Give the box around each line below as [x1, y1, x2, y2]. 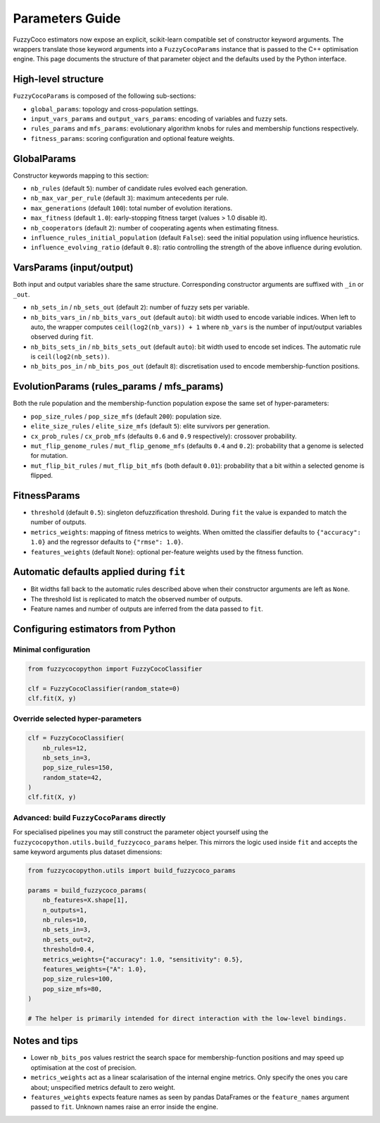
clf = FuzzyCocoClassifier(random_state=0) [27, 684, 181, 693]
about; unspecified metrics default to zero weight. [30, 1083, 176, 1091]
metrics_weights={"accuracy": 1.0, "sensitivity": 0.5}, [42, 955, 243, 963]
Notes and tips [13, 1035, 79, 1047]
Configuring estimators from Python [13, 623, 176, 635]
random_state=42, [42, 774, 103, 781]
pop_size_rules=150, [42, 764, 114, 771]
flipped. [30, 471, 53, 480]
